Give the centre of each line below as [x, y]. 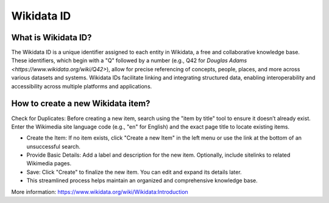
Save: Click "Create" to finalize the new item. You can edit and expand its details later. [134, 172]
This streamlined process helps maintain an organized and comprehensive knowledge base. [142, 180]
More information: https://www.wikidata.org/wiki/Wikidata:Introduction [100, 191]
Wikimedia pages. [49, 163]
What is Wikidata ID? [51, 37]
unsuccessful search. [53, 146]
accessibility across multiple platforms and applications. [82, 86]
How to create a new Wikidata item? [81, 104]
